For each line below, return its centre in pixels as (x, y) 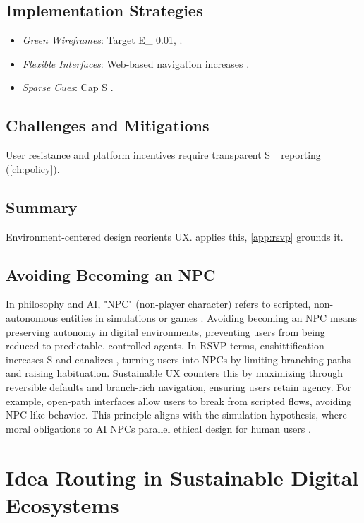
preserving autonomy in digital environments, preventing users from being (165, 331)
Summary (42, 206)
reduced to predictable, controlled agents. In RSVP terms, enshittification (165, 345)
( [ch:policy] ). (33, 168)
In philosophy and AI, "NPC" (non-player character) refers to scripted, (158, 304)
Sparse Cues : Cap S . (68, 87)
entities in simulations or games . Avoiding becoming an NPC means (209, 317)
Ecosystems (62, 504)
